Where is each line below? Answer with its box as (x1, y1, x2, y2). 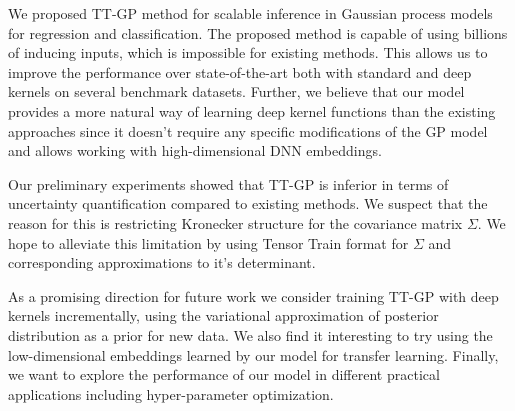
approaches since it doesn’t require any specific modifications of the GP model (8, 120, 488, 141)
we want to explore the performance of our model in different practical (8, 364, 440, 385)
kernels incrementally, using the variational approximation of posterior (8, 305, 439, 326)
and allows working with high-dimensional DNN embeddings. (8, 140, 382, 161)
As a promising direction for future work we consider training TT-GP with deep (8, 285, 499, 306)
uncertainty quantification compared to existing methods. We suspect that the (8, 193, 488, 214)
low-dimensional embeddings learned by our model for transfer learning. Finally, (8, 344, 499, 365)
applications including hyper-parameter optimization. (8, 383, 334, 404)
